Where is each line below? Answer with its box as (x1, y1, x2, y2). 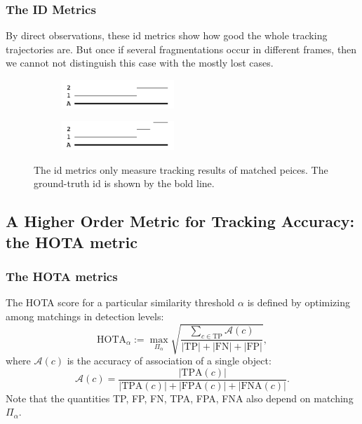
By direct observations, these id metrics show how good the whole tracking (6, 28, 328, 43)
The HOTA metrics (6, 268, 118, 285)
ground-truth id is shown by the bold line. (34, 176, 215, 191)
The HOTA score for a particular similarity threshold (6, 295, 235, 310)
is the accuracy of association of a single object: (67, 353, 271, 368)
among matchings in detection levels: (6, 308, 164, 323)
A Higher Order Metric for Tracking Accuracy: (6, 210, 355, 232)
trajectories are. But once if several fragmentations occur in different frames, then (6, 41, 357, 56)
